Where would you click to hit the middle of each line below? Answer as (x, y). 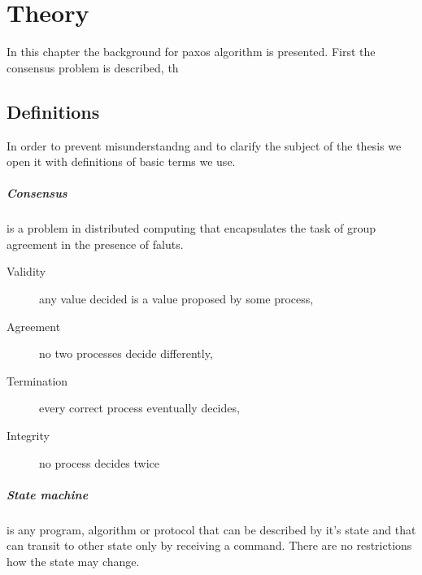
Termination (37, 380)
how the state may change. (73, 561)
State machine (48, 494)
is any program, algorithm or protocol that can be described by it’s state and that (211, 529)
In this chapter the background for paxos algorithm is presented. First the (191, 52)
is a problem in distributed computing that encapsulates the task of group (191, 228)
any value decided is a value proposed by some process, (176, 299)
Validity (26, 271)
